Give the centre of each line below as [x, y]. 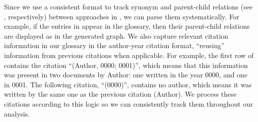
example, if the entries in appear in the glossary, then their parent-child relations [127, 26]
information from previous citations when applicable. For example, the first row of [129, 55]
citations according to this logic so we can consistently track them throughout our [129, 103]
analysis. [17, 113]
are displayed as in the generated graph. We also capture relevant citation [116, 35]
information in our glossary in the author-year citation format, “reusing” [114, 45]
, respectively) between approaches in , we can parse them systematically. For [122, 16]
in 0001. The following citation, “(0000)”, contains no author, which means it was [128, 84]
